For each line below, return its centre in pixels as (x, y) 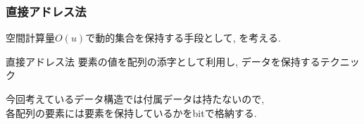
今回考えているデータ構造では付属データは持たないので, (135, 99)
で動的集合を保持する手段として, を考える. (183, 38)
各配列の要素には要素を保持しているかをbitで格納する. (131, 112)
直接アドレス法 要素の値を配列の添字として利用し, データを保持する (163, 61)
